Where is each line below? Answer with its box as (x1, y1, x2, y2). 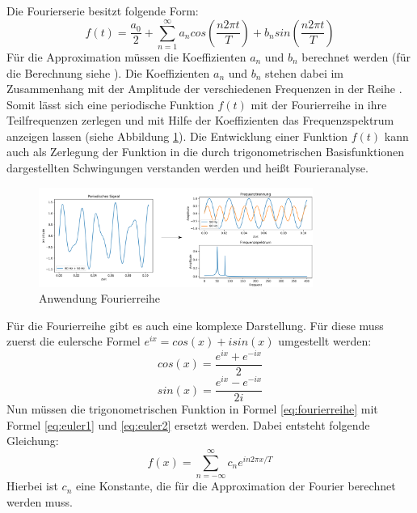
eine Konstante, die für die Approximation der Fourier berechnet (75, 477, 396, 494)
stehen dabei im (265, 64, 343, 81)
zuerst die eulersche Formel (6, 333, 141, 350)
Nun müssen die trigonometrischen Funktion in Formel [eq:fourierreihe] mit (6, 401, 378, 418)
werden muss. (6, 493, 73, 510)
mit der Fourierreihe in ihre (251, 95, 387, 112)
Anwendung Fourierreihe (39, 290, 161, 307)
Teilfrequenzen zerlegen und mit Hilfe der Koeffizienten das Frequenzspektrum (6, 112, 394, 129)
